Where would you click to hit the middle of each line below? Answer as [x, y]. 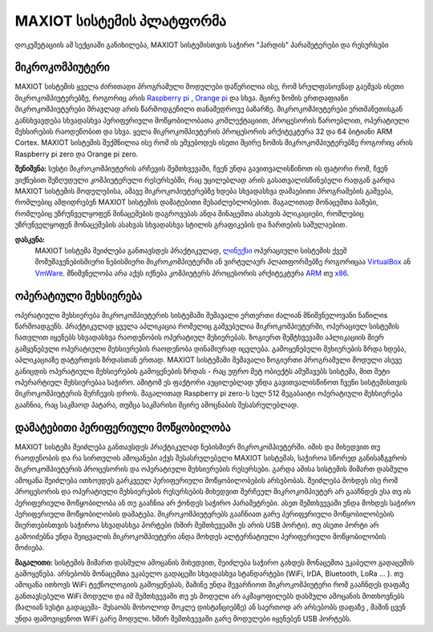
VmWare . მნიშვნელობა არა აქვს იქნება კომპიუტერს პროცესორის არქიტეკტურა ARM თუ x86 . [192, 273]
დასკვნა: [30, 240]
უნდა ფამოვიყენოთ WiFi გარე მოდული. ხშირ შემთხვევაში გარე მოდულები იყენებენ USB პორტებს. [183, 618]
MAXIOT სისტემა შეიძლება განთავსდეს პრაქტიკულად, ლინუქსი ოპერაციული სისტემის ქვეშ [191, 250]
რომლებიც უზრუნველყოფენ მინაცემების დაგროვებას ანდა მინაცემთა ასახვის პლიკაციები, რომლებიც [189, 213]
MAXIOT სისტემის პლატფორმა [121, 21]
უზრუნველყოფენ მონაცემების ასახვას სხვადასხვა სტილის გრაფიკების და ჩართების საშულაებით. [181, 225]
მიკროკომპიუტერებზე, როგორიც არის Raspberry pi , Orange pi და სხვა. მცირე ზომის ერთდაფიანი [182, 98]
